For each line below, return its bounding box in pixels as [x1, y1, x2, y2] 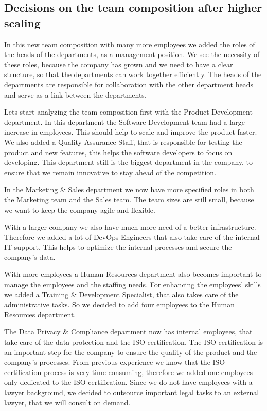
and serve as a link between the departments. [4, 89, 147, 100]
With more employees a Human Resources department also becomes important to [4, 269, 262, 279]
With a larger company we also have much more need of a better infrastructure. [4, 221, 256, 232]
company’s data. [4, 251, 56, 262]
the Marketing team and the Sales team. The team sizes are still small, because [4, 194, 254, 204]
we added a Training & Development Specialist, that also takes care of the [4, 289, 239, 300]
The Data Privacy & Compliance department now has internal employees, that [4, 326, 253, 337]
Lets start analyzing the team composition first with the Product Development [4, 106, 253, 117]
